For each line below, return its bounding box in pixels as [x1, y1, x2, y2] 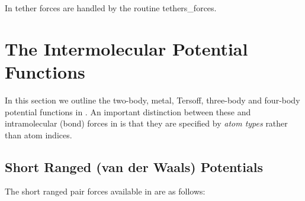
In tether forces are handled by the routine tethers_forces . [5, 2, 217, 14]
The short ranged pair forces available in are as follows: [5, 185, 206, 197]
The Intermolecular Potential [5, 36, 248, 60]
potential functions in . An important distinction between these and [5, 105, 251, 118]
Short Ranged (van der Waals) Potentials [5, 157, 263, 176]
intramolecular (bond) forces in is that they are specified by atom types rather [5, 117, 288, 129]
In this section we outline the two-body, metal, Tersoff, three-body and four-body [5, 93, 300, 106]
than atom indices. [5, 128, 72, 141]
